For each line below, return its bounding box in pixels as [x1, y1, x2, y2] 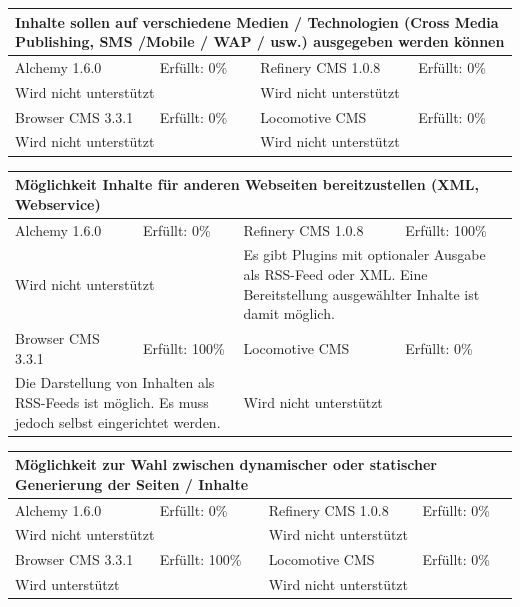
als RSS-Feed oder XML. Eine [243, 263, 428, 284]
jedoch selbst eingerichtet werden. [15, 411, 221, 432]
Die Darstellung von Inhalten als [15, 372, 215, 393]
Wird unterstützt [15, 574, 120, 595]
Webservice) [15, 193, 101, 214]
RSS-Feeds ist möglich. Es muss [15, 392, 209, 412]
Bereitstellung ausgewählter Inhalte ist [243, 283, 480, 304]
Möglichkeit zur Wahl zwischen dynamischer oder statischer [15, 454, 437, 475]
